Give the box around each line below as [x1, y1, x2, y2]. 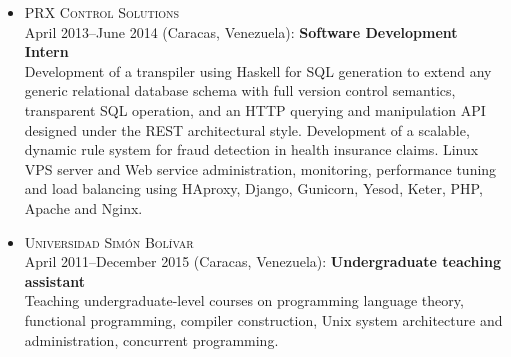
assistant [24, 270, 85, 291]
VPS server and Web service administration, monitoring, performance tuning [24, 158, 497, 179]
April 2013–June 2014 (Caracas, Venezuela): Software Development [24, 21, 458, 42]
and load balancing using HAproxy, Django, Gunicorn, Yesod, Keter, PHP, [24, 178, 483, 199]
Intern [24, 41, 69, 62]
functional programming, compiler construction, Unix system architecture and [24, 309, 503, 330]
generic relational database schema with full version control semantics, [24, 80, 456, 101]
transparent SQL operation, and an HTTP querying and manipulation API [24, 99, 486, 120]
